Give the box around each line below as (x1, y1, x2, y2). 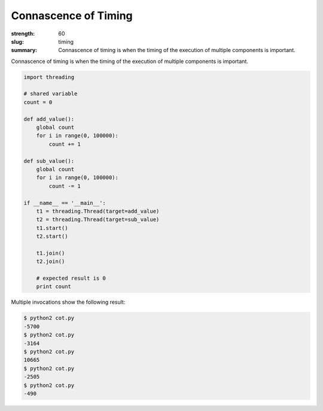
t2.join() (36, 258, 65, 265)
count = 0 (23, 99, 53, 105)
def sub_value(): (23, 158, 75, 164)
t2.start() (36, 233, 68, 240)
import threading (23, 74, 75, 80)
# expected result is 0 (36, 275, 106, 282)
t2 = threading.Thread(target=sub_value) (36, 216, 160, 223)
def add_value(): (23, 116, 75, 122)
